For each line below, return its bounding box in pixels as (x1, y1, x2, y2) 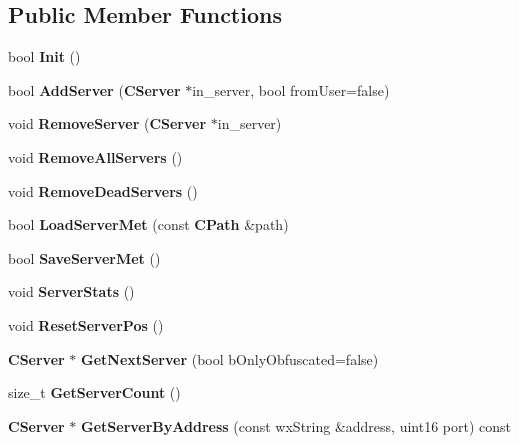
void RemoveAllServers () (8, 146, 183, 167)
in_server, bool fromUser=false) (192, 79, 390, 100)
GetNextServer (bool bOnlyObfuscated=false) (81, 348, 379, 369)
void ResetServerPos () (8, 314, 164, 335)
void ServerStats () (8, 281, 135, 302)
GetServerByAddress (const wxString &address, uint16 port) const (81, 415, 512, 436)
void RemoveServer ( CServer (8, 113, 207, 134)
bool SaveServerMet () (8, 247, 161, 268)
